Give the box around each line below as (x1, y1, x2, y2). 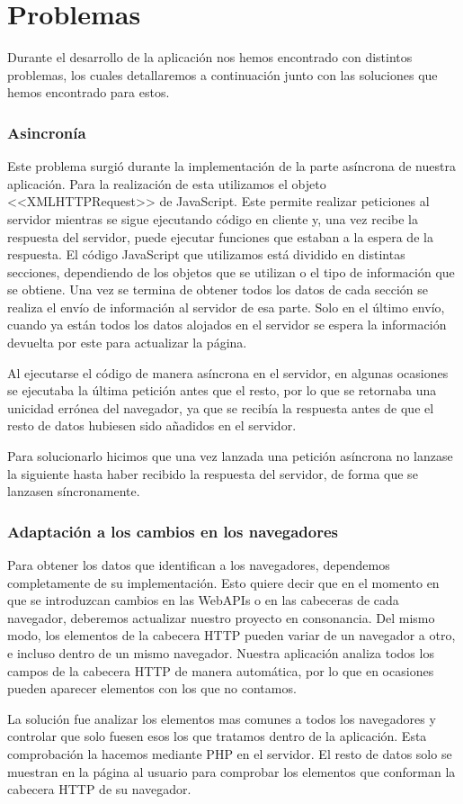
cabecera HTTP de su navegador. (7, 780, 191, 799)
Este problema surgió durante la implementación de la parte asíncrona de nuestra (7, 157, 456, 176)
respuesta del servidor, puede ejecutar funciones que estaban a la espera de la (7, 227, 433, 246)
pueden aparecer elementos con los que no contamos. (7, 679, 297, 698)
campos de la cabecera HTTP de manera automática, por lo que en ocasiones (7, 661, 434, 680)
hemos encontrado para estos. (7, 83, 170, 102)
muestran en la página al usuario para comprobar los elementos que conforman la (7, 762, 456, 781)
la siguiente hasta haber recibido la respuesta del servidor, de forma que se (7, 464, 418, 483)
